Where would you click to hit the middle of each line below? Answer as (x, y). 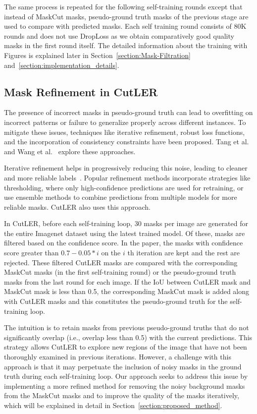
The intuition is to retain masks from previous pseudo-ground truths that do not (127, 327)
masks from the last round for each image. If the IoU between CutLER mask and (127, 281)
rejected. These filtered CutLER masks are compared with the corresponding (121, 262)
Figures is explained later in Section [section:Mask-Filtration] (97, 55)
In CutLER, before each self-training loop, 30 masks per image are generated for (126, 223)
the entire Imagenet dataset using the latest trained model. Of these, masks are (125, 233)
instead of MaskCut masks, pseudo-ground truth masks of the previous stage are (126, 16)
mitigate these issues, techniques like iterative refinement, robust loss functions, (125, 132)
